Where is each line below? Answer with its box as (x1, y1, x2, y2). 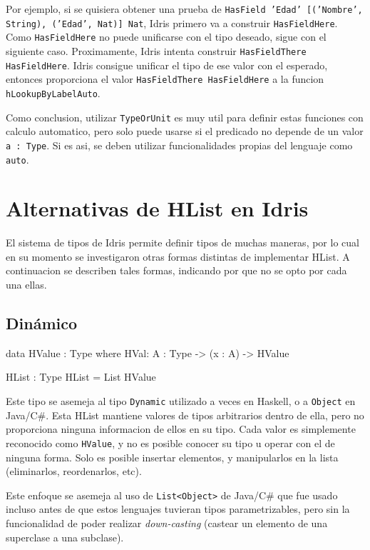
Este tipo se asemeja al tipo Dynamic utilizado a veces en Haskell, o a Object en (6, 394, 356, 409)
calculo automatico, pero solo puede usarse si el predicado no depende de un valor (6, 124, 364, 139)
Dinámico (6, 312, 78, 334)
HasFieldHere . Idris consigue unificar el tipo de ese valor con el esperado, (6, 57, 328, 72)
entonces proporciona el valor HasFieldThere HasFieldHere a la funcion (6, 71, 324, 86)
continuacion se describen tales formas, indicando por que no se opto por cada (6, 263, 347, 278)
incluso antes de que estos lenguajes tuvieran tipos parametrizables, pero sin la (6, 501, 350, 516)
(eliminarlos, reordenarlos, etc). (6, 464, 142, 479)
